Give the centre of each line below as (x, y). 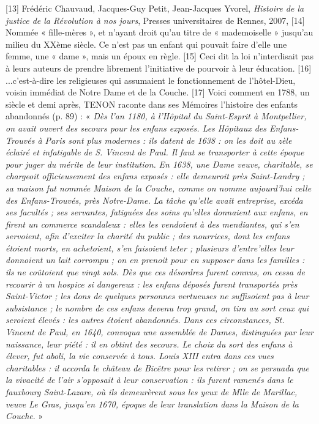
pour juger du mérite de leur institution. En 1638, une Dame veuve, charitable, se (159, 164)
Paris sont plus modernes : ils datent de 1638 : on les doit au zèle (168, 140)
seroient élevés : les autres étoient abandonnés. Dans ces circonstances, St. (145, 320)
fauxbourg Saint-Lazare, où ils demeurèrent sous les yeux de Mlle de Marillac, (152, 392)
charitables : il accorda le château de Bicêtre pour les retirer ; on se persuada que (157, 367)
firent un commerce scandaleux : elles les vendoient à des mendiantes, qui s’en (152, 224)
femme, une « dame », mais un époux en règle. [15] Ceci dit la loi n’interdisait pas (160, 56)
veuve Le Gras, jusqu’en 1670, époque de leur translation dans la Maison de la (152, 404)
